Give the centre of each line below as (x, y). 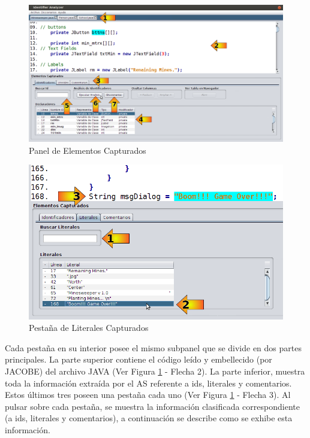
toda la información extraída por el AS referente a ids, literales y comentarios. (148, 383)
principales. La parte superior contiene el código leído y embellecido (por (139, 359)
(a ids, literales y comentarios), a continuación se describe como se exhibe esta (149, 418)
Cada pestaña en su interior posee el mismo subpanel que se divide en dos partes (153, 347)
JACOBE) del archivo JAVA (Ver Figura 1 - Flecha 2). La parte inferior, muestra (155, 371)
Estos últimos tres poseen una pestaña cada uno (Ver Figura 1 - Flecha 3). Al (148, 395)
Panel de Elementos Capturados (88, 150)
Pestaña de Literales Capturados (89, 328)
